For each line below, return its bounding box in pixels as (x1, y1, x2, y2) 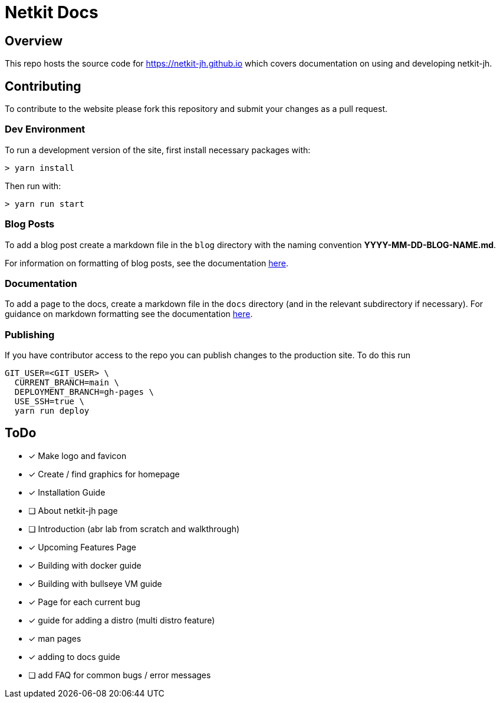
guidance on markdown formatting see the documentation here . (5, 309, 253, 319)
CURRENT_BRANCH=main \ (14, 378, 119, 388)
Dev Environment (5, 123, 85, 136)
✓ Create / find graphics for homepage (28, 468, 180, 479)
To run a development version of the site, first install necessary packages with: (5, 144, 311, 155)
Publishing (5, 328, 55, 341)
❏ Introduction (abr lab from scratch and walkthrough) (28, 523, 240, 534)
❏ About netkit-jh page (28, 505, 118, 516)
